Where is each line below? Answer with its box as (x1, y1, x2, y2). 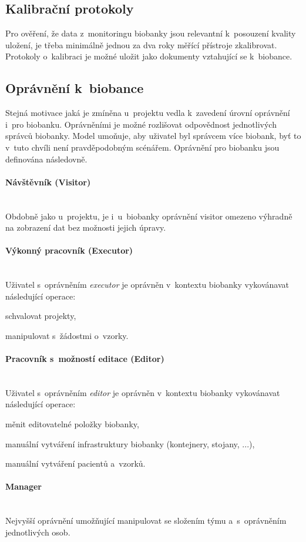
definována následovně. (5, 152, 88, 165)
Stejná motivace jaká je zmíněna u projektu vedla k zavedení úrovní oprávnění (5, 107, 290, 119)
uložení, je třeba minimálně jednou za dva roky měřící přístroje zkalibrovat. (5, 38, 277, 51)
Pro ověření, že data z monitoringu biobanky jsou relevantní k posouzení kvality (5, 27, 296, 39)
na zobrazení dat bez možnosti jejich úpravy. (5, 221, 166, 234)
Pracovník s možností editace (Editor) (5, 353, 164, 365)
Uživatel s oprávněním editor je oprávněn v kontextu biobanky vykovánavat (5, 386, 280, 398)
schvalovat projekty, (5, 310, 76, 322)
